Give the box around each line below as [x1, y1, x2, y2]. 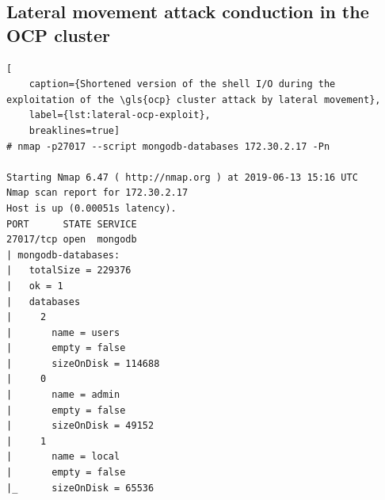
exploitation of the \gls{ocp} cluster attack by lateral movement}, [6, 94, 381, 105]
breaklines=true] [29, 124, 120, 136]
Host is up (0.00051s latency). [6, 202, 177, 214]
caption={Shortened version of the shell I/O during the [29, 78, 336, 90]
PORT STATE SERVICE [6, 218, 137, 230]
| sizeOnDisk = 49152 [6, 420, 154, 432]
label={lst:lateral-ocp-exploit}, [29, 109, 211, 121]
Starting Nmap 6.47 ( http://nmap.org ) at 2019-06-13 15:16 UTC [6, 171, 358, 183]
